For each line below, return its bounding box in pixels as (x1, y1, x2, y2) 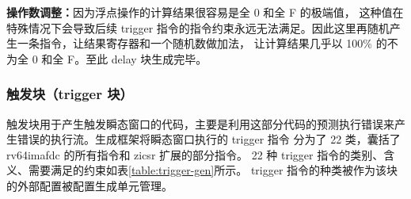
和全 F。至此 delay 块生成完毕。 (41, 50, 207, 67)
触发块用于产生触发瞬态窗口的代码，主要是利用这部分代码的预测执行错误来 (6, 115, 394, 132)
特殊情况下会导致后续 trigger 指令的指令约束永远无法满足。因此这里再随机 (6, 19, 390, 36)
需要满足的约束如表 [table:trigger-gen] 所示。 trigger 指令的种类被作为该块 (28, 162, 398, 178)
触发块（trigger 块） (6, 84, 133, 104)
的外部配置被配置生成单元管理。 (6, 177, 173, 193)
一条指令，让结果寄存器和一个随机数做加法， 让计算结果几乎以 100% (17, 35, 372, 52)
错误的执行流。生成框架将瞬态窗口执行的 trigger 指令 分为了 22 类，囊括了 (17, 131, 401, 147)
